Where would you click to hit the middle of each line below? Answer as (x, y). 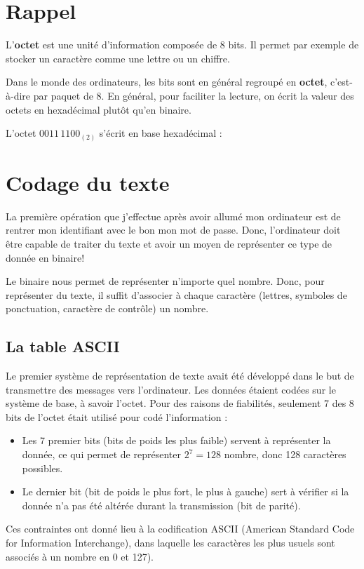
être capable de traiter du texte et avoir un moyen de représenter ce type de (169, 243)
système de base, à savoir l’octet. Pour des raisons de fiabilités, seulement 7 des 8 (180, 403)
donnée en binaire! (45, 257)
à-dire (18, 95)
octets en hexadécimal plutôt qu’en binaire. (99, 109)
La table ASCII (63, 346)
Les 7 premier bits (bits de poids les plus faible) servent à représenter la (176, 440)
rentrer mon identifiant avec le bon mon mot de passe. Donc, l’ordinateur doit (173, 230)
